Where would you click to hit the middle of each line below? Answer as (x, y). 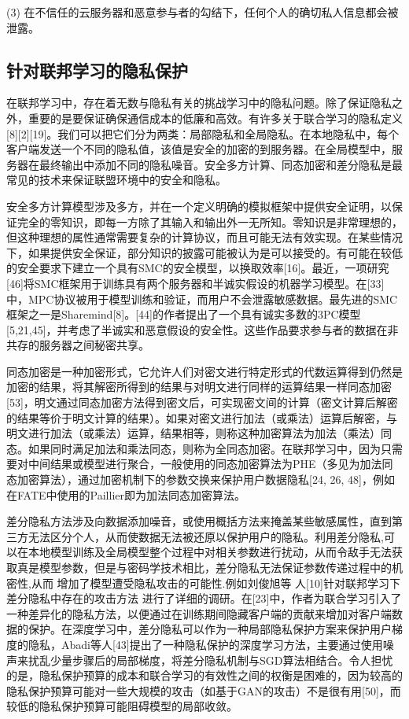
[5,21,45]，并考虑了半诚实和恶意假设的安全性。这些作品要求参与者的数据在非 (203, 329)
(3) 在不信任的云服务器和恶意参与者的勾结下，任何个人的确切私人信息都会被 (203, 12)
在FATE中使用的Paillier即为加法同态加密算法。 (126, 494)
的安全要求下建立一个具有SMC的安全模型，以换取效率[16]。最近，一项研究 (198, 268)
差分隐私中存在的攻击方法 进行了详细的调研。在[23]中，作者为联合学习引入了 (204, 598)
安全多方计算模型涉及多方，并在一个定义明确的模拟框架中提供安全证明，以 (199, 206)
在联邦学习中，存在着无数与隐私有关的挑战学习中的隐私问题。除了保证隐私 (199, 103)
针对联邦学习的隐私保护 (97, 70)
